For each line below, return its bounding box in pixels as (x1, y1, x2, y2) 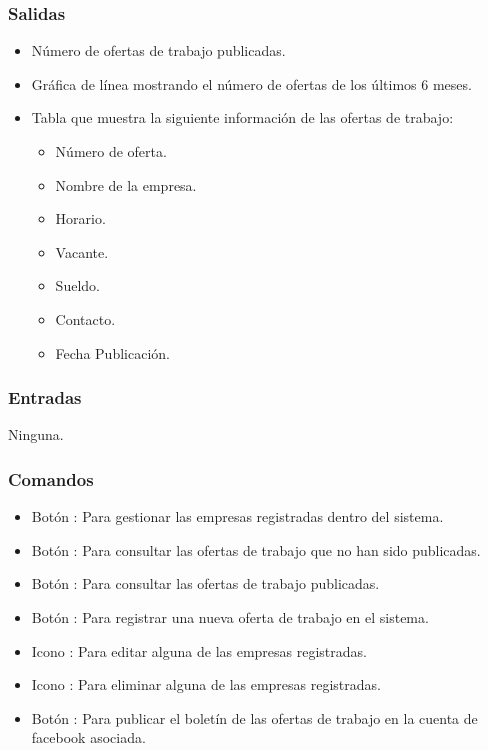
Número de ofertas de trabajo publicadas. (31, 40, 286, 61)
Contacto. (55, 308, 116, 329)
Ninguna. (8, 424, 64, 445)
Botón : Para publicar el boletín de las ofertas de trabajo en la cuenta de (31, 707, 478, 728)
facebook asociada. (31, 727, 146, 748)
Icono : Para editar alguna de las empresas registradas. (31, 640, 367, 661)
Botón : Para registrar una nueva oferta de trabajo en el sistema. (31, 606, 429, 627)
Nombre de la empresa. (55, 174, 197, 195)
